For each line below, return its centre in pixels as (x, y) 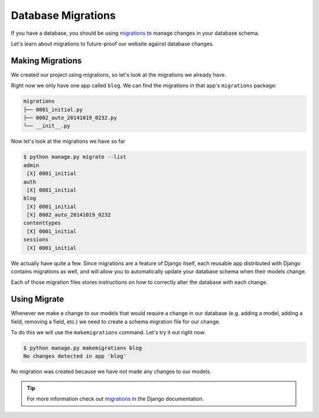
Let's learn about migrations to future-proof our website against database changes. (113, 44)
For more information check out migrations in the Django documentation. (115, 399)
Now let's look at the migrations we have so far (68, 141)
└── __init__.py (47, 126)
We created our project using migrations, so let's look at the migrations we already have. (119, 74)
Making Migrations (46, 61)
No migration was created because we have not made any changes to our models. (111, 371)
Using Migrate (38, 299)
